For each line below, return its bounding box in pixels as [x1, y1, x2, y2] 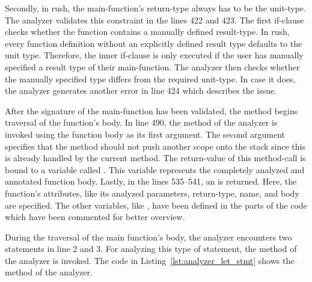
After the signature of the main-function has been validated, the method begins [5, 104, 298, 117]
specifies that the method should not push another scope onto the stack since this [5, 139, 305, 152]
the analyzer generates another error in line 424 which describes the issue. [5, 84, 277, 97]
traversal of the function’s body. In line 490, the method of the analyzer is [5, 116, 278, 129]
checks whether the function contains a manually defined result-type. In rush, [5, 25, 290, 38]
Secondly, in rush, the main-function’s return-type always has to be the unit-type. [5, 2, 306, 14]
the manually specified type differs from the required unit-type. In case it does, [5, 72, 296, 85]
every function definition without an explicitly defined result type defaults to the [5, 37, 302, 49]
